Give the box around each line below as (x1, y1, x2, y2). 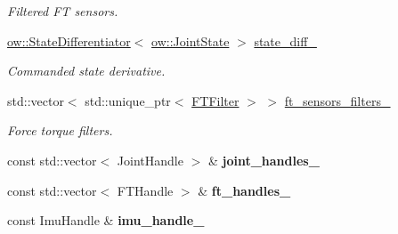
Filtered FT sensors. (7, 2, 118, 20)
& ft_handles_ (198, 181, 291, 199)
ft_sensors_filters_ (284, 91, 391, 109)
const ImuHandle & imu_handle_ (7, 211, 205, 230)
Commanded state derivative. (7, 61, 166, 80)
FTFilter (191, 91, 240, 109)
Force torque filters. (7, 121, 113, 140)
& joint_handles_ (207, 150, 320, 169)
